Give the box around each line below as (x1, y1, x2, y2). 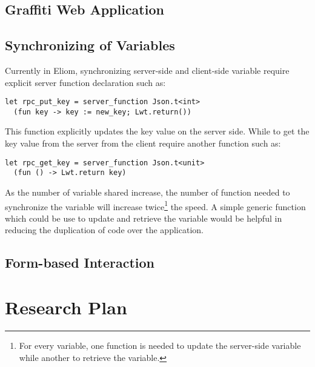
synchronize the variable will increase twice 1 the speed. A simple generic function (5, 198, 306, 213)
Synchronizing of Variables (5, 36, 175, 55)
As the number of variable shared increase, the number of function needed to (5, 185, 290, 198)
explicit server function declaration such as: (5, 76, 166, 88)
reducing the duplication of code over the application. (5, 223, 204, 236)
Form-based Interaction (5, 253, 154, 272)
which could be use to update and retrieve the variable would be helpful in (5, 211, 282, 224)
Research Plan (5, 294, 127, 319)
